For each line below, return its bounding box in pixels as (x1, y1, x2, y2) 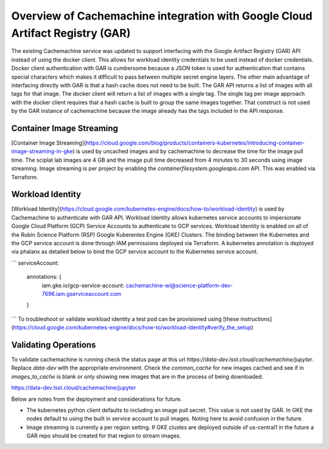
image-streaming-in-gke (11, 148, 73, 155)
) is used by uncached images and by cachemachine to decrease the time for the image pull (72, 148, 304, 155)
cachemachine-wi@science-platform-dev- (126, 281, 233, 289)
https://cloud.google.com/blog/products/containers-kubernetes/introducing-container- (85, 139, 305, 146)
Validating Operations (11, 339, 96, 350)
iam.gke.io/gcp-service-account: (41, 281, 125, 289)
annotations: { (26, 273, 62, 281)
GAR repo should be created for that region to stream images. (26, 432, 182, 439)
